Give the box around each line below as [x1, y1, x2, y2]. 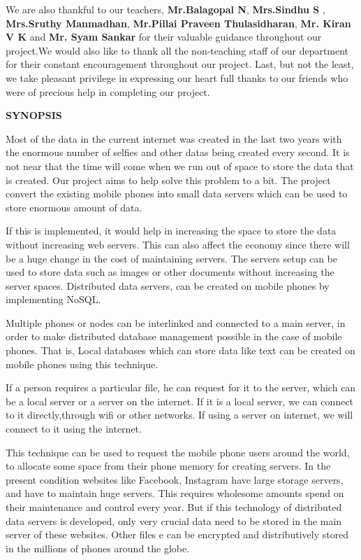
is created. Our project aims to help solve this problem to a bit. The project [6, 172, 331, 187]
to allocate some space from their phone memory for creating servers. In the [6, 458, 331, 473]
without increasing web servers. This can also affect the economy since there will [6, 237, 350, 251]
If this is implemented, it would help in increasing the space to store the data [6, 223, 337, 238]
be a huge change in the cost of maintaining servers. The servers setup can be [6, 251, 338, 265]
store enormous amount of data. [6, 199, 142, 214]
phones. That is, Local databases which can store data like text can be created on [6, 343, 355, 358]
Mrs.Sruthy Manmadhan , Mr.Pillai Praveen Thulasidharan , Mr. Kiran [6, 15, 351, 30]
